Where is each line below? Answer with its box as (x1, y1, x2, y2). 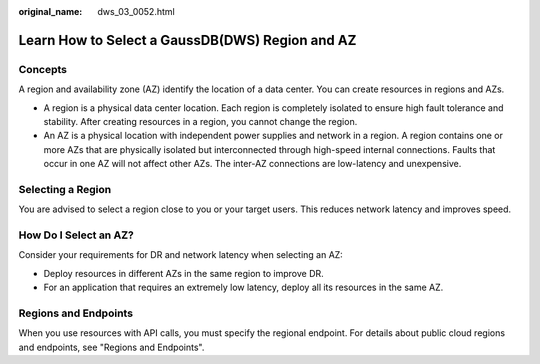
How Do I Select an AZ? (18, 228, 134, 242)
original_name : (18, 6, 83, 17)
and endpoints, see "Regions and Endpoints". (18, 341, 205, 353)
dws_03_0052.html (97, 6, 175, 17)
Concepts (18, 62, 68, 76)
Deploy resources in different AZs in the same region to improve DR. (43, 267, 324, 279)
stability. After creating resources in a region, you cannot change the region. (43, 115, 358, 127)
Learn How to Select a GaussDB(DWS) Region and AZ (18, 31, 357, 49)
